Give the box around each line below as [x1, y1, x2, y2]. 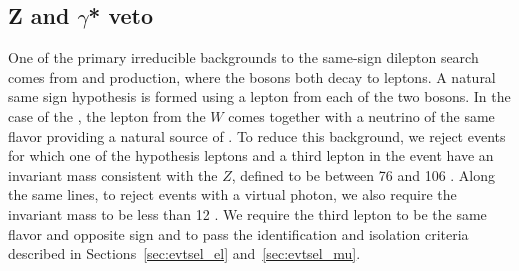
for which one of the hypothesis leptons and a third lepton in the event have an [8, 145, 494, 166]
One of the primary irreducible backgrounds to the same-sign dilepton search [8, 47, 479, 68]
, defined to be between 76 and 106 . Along [231, 164, 496, 185]
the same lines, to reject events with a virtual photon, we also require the [8, 184, 457, 205]
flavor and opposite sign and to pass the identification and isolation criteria [8, 223, 469, 244]
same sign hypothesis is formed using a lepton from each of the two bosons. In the [8, 86, 511, 107]
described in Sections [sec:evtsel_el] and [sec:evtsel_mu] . [8, 243, 361, 264]
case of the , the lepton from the [8, 105, 206, 126]
